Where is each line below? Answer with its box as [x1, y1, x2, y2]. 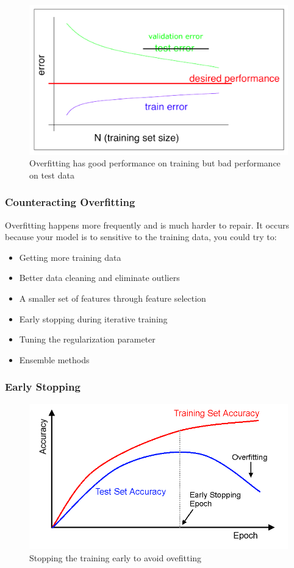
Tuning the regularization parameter [19, 333, 156, 346]
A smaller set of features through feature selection [19, 291, 206, 304]
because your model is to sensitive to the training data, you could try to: [5, 230, 277, 243]
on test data [29, 168, 74, 181]
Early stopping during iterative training [19, 312, 168, 325]
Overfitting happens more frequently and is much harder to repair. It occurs [5, 218, 290, 231]
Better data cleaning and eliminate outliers [19, 271, 180, 284]
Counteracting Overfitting [5, 194, 135, 210]
